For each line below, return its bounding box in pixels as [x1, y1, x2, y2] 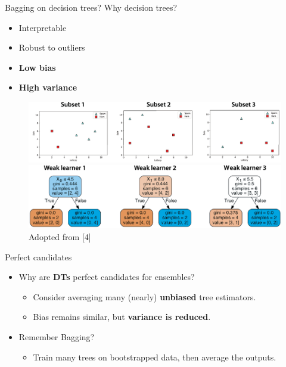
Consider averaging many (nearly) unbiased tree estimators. [33, 290, 256, 303]
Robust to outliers [18, 41, 85, 54]
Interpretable [18, 21, 67, 33]
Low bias [18, 61, 56, 73]
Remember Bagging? [18, 330, 95, 343]
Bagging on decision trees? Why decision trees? [5, 1, 178, 13]
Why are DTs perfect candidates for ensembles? [18, 270, 195, 283]
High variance [18, 81, 77, 94]
